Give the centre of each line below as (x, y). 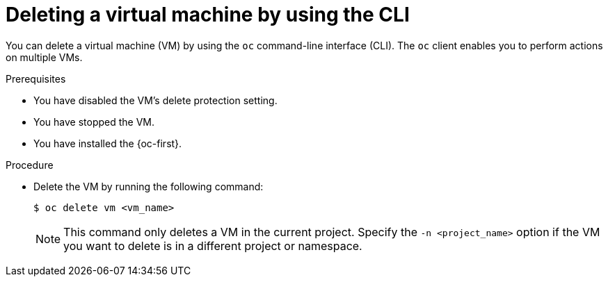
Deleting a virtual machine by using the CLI (208, 15)
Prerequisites (36, 78)
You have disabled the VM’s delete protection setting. (155, 100)
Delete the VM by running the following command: (149, 186)
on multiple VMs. (44, 57)
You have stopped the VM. (94, 122)
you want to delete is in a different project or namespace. (213, 246)
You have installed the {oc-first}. (108, 143)
